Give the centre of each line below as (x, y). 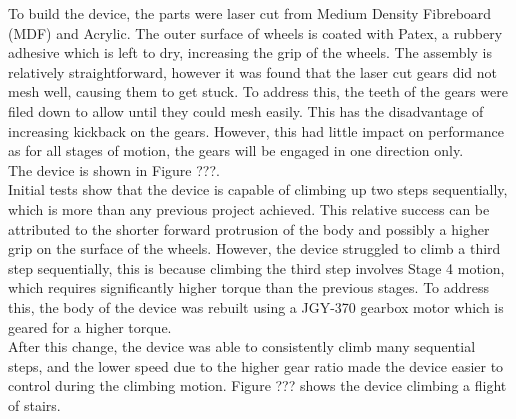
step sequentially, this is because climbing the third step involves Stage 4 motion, (256, 267)
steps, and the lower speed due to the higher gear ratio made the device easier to (256, 365)
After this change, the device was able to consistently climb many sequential (242, 346)
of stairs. (34, 404)
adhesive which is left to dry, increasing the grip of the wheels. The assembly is (250, 52)
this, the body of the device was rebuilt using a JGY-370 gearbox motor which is (256, 306)
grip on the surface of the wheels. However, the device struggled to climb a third (254, 248)
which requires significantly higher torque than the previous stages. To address (249, 287)
